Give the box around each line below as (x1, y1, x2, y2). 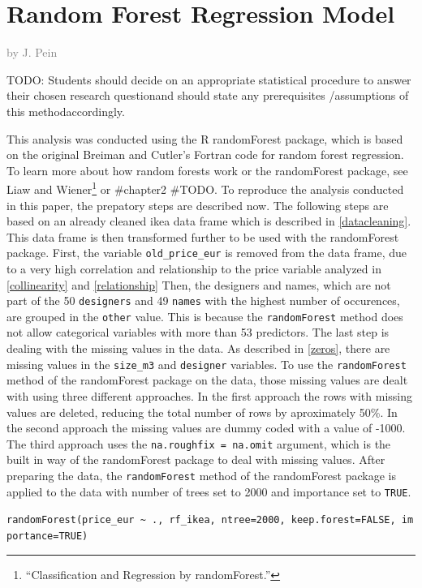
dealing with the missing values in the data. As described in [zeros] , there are (6, 340, 390, 357)
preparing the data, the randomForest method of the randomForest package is (6, 466, 396, 483)
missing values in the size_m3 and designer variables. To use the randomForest (6, 355, 407, 372)
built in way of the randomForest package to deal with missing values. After (6, 451, 385, 468)
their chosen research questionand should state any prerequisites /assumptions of (6, 87, 409, 104)
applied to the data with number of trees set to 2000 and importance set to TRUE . (6, 483, 411, 500)
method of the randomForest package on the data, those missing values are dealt (6, 371, 408, 388)
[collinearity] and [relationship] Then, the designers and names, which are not (6, 276, 391, 293)
